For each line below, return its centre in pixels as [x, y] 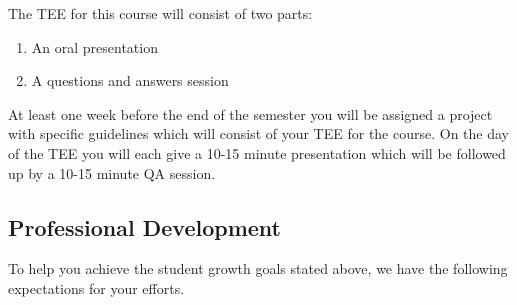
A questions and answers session [130, 80]
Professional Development [144, 226]
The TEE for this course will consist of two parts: [160, 13]
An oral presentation [94, 46]
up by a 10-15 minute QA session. [112, 172]
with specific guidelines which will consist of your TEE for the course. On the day [259, 133]
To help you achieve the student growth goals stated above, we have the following [258, 268]
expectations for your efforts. [96, 287]
